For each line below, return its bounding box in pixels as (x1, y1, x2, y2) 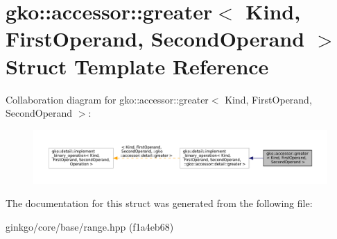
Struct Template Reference (6, 51, 269, 80)
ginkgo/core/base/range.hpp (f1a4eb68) (6, 219, 174, 233)
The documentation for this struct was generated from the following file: (6, 196, 313, 211)
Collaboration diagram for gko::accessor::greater (6, 92, 209, 106)
